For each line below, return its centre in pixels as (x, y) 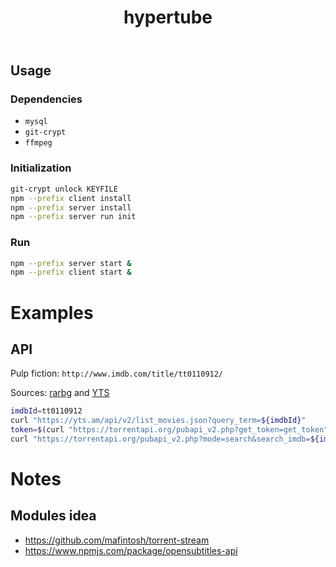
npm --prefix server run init (73, 217)
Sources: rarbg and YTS (60, 393)
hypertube (168, 17)
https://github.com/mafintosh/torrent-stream (117, 540)
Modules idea (53, 516)
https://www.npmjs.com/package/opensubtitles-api (131, 550)
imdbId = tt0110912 (46, 411)
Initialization (41, 168)
